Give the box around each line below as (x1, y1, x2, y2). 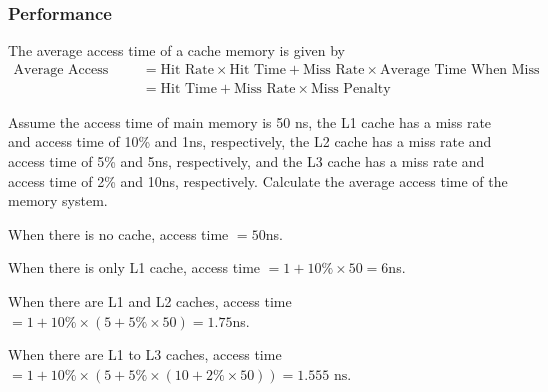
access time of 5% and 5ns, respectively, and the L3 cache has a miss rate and (8, 151, 485, 172)
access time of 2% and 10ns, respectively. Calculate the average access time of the (8, 170, 508, 191)
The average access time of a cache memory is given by (8, 40, 345, 61)
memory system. (8, 190, 108, 211)
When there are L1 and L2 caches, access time (8, 291, 292, 312)
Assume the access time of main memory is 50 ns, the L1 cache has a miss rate (8, 111, 492, 132)
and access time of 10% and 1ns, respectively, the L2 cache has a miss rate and (8, 131, 492, 152)
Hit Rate (160, 62, 214, 77)
